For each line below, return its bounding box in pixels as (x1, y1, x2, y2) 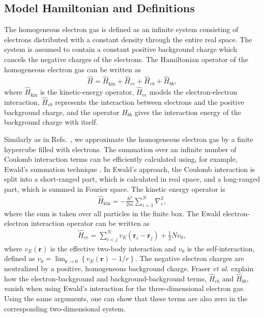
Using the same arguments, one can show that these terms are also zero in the (4, 293, 248, 303)
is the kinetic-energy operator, (40, 87, 134, 97)
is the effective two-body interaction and (50, 243, 177, 253)
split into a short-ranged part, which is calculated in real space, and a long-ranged (4, 174, 260, 184)
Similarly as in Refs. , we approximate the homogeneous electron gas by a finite (4, 133, 253, 144)
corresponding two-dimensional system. (4, 303, 126, 313)
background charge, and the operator (4, 106, 120, 117)
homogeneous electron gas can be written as (4, 64, 141, 74)
